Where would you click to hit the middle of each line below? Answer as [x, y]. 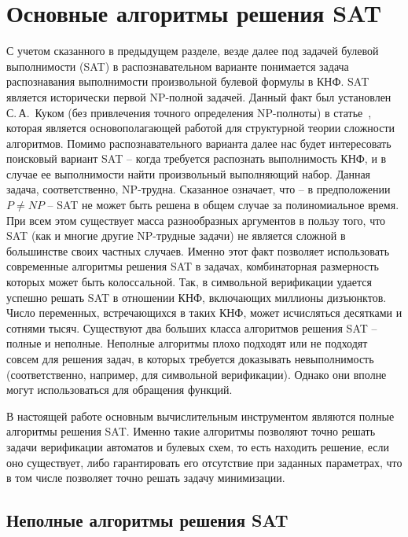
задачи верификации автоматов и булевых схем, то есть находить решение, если [198, 446]
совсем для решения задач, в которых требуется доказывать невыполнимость [190, 359]
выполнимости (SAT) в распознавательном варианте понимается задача [178, 66]
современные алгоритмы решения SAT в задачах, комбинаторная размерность [193, 266]
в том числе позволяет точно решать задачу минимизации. [146, 478]
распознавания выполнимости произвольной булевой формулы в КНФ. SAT [188, 81]
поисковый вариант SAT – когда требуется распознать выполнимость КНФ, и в [197, 158]
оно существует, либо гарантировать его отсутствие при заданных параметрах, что [204, 462]
